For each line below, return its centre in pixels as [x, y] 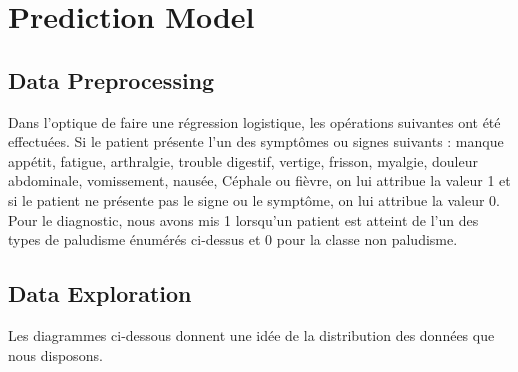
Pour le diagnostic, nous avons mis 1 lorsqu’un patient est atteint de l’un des [243, 219]
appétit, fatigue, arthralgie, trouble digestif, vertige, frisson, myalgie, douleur [243, 160]
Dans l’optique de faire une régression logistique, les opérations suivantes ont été [254, 121]
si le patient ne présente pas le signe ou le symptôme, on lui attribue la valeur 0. [254, 199]
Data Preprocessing [111, 79]
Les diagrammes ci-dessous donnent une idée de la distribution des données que [251, 334]
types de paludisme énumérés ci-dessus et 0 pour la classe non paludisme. [233, 239]
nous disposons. [55, 354]
